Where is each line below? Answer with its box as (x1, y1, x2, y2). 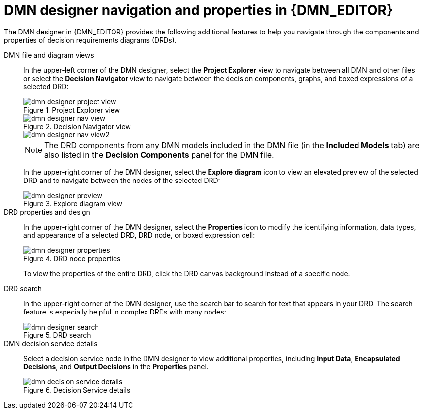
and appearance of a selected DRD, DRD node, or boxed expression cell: (23, 231, 255, 239)
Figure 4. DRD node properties (23, 254, 121, 263)
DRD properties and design (4, 207, 90, 216)
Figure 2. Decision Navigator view (23, 122, 131, 131)
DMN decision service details (4, 339, 98, 347)
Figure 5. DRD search (23, 330, 91, 339)
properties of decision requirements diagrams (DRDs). (4, 35, 177, 44)
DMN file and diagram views (4, 50, 94, 59)
